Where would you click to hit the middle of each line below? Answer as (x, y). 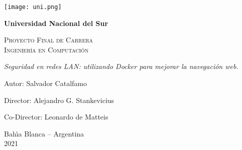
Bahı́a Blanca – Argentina (44, 133)
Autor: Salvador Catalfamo (45, 83)
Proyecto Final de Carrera (49, 40)
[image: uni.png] (33, 7)
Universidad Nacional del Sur (56, 23)
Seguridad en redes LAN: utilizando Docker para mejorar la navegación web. (121, 66)
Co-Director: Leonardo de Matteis (56, 117)
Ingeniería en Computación (46, 49)
